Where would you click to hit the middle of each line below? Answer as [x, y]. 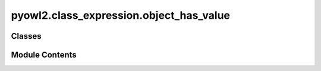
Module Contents [44, 55]
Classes [26, 36]
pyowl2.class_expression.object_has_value [121, 15]
